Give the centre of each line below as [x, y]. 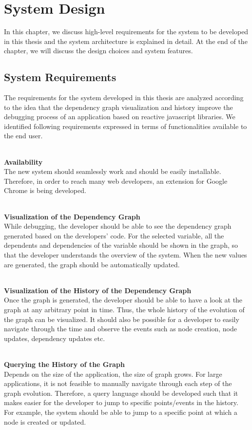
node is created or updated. [45, 421]
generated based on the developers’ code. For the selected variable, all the [114, 235]
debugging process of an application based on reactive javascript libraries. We [120, 117]
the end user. [23, 136]
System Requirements [60, 77]
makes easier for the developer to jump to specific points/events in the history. [121, 402]
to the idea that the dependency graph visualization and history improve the [118, 107]
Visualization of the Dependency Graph [72, 216]
